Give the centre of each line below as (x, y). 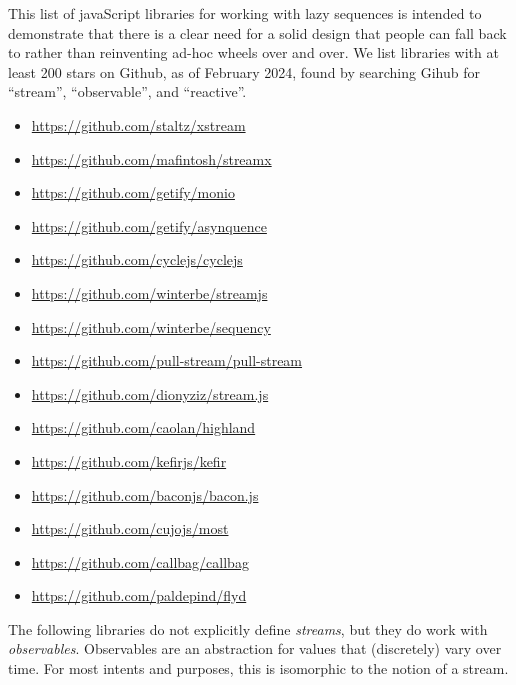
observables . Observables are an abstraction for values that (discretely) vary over (255, 648)
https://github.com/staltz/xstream (138, 124)
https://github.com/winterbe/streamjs (149, 292)
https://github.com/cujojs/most (130, 528)
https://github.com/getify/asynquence (149, 225)
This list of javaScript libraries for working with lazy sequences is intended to (245, 13)
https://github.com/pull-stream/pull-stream (167, 360)
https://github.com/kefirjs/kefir (129, 460)
